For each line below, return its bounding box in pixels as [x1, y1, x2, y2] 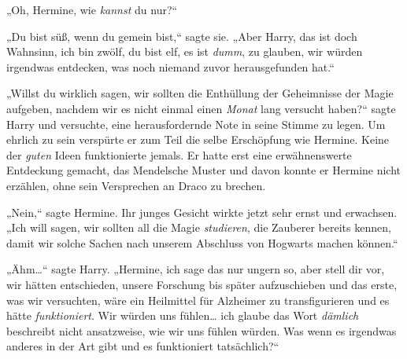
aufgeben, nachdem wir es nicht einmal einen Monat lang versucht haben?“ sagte [6, 100, 396, 116]
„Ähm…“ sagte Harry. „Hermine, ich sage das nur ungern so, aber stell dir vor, [6, 261, 385, 277]
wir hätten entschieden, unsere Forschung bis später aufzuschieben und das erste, [6, 276, 398, 292]
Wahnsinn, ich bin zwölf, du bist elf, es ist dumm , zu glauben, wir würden [6, 43, 363, 60]
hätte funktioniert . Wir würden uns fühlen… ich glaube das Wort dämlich [6, 307, 359, 324]
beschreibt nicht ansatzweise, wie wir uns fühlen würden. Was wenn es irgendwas [6, 322, 397, 339]
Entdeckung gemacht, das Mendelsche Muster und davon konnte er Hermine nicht [6, 162, 401, 178]
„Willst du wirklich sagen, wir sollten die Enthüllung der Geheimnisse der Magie [6, 85, 394, 101]
